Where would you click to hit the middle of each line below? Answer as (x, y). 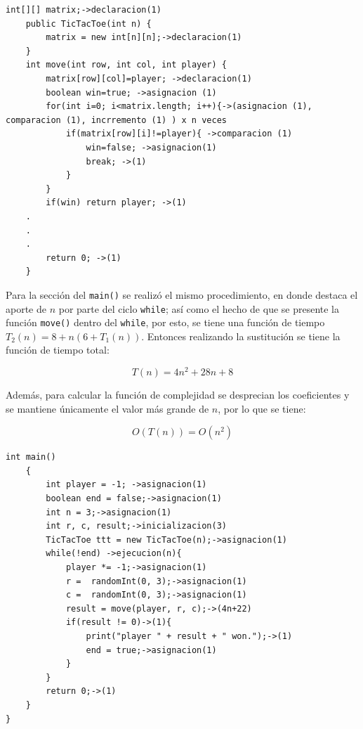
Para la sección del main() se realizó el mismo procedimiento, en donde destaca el (182, 294)
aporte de (26, 308)
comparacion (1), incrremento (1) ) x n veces (116, 120)
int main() (31, 457)
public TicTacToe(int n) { (88, 24)
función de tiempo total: (58, 350)
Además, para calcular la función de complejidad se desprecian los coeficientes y (178, 395)
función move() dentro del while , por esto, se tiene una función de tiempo (165, 322)
